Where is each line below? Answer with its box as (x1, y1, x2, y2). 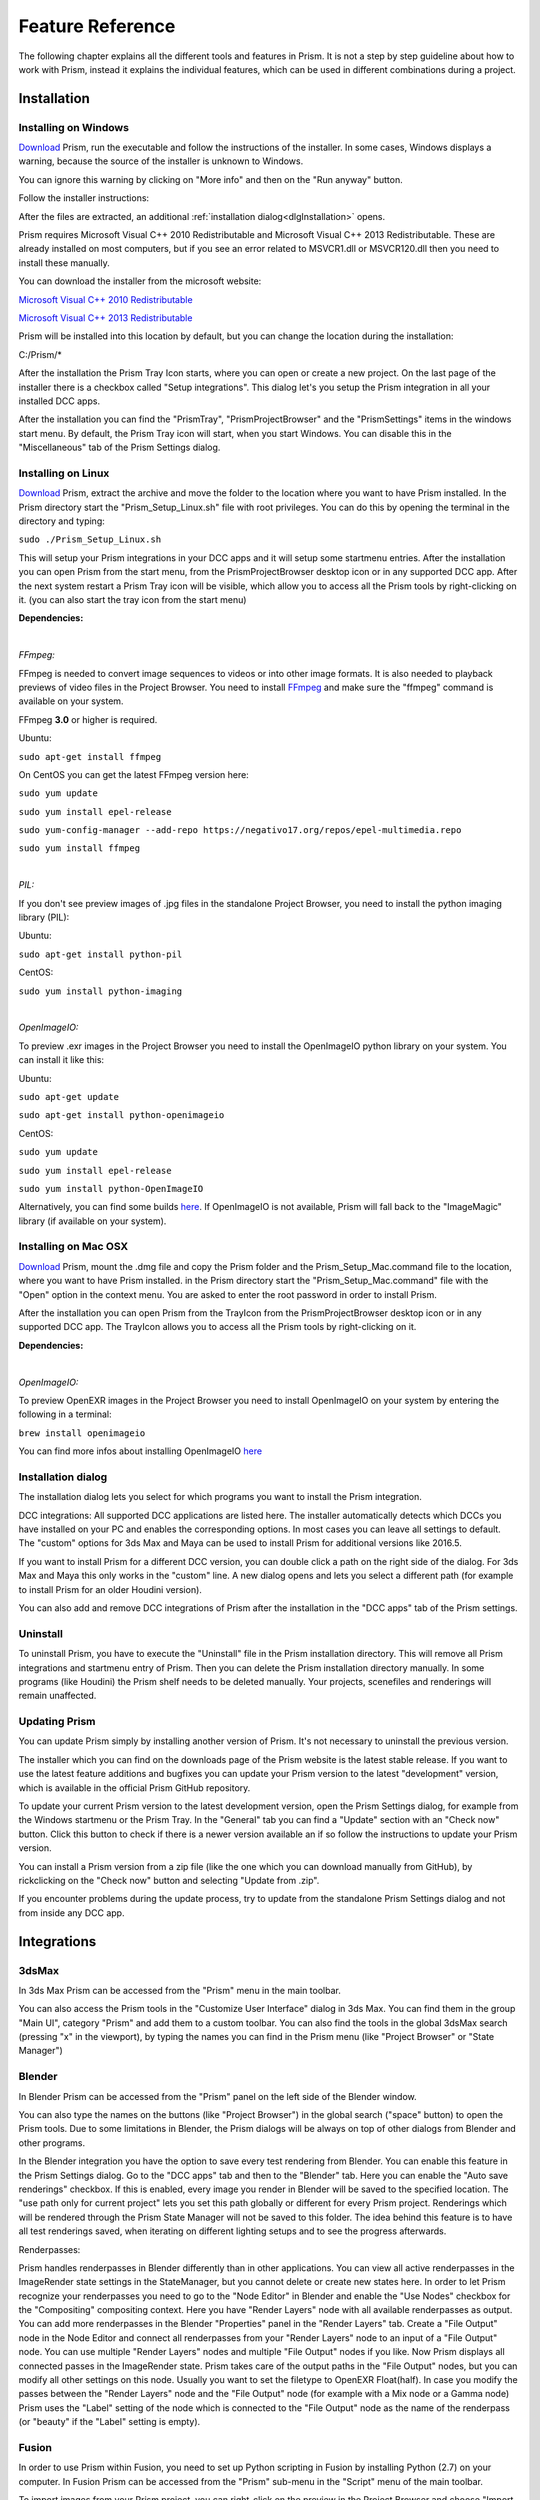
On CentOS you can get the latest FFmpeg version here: (18, 768, 249, 780)
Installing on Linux (18, 466, 110, 480)
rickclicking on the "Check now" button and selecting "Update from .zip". (18, 1874, 320, 1886)
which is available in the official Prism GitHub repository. (18, 1781, 251, 1794)
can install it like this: (18, 1054, 105, 1066)
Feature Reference (18, 15, 176, 37)
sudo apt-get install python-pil (18, 948, 183, 960)
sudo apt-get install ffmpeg (18, 751, 162, 762)
